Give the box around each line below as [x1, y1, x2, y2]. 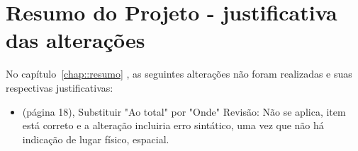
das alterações [6, 25, 145, 54]
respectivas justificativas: [6, 80, 113, 95]
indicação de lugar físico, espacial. [22, 131, 169, 146]
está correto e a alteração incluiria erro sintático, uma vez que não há [22, 118, 324, 133]
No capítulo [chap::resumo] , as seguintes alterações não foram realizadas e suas [6, 66, 352, 81]
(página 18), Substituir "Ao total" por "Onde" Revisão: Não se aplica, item [22, 104, 346, 119]
